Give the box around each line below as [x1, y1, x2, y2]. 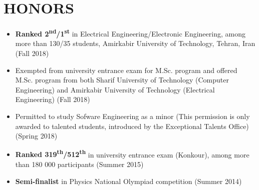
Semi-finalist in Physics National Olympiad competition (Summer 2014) [15, 175, 242, 186]
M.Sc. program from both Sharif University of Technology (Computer [15, 74, 229, 85]
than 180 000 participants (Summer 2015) [15, 158, 144, 169]
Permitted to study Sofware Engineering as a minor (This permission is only [15, 110, 250, 121]
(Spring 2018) [15, 130, 58, 141]
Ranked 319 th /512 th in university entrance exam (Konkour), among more [15, 147, 249, 159]
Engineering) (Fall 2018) [15, 94, 90, 104]
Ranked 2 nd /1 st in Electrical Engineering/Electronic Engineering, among [15, 27, 245, 38]
